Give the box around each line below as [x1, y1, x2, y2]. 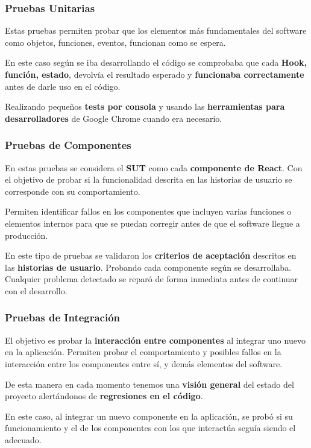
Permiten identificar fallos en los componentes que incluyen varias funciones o [5, 205, 292, 218]
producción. [5, 229, 48, 241]
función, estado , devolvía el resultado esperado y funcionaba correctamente [5, 68, 304, 80]
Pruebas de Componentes [5, 137, 131, 153]
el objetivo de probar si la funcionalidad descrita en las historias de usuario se [5, 173, 292, 186]
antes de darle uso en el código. [5, 80, 121, 92]
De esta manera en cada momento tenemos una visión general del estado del [5, 377, 294, 390]
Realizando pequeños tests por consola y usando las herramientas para [5, 100, 285, 113]
